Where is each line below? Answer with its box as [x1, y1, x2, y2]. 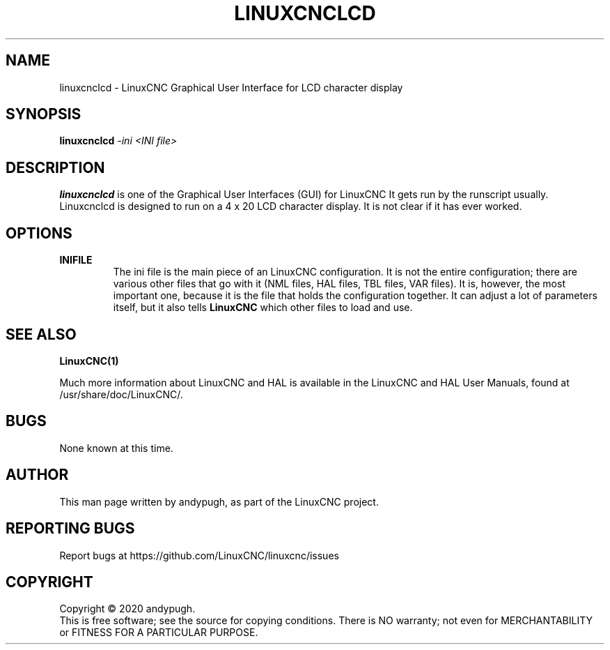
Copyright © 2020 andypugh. [59, 603, 196, 615]
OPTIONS [6, 224, 72, 242]
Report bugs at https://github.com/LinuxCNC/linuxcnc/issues [59, 549, 339, 561]
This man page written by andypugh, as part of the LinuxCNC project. [59, 495, 379, 508]
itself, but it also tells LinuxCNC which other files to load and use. [113, 301, 413, 314]
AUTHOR [6, 466, 69, 484]
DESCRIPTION [6, 158, 105, 176]
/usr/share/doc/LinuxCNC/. [59, 388, 183, 400]
